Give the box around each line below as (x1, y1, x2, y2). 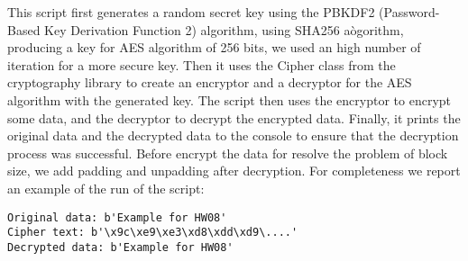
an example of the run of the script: (7, 178, 205, 197)
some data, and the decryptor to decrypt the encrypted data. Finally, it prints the (7, 108, 461, 127)
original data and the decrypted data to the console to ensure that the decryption (7, 126, 459, 145)
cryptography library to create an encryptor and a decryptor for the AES (7, 73, 412, 92)
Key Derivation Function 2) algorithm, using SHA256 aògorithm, (44, 20, 404, 39)
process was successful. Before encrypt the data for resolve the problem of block (7, 143, 448, 162)
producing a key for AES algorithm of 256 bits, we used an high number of (7, 38, 421, 57)
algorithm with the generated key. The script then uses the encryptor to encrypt (7, 90, 452, 109)
